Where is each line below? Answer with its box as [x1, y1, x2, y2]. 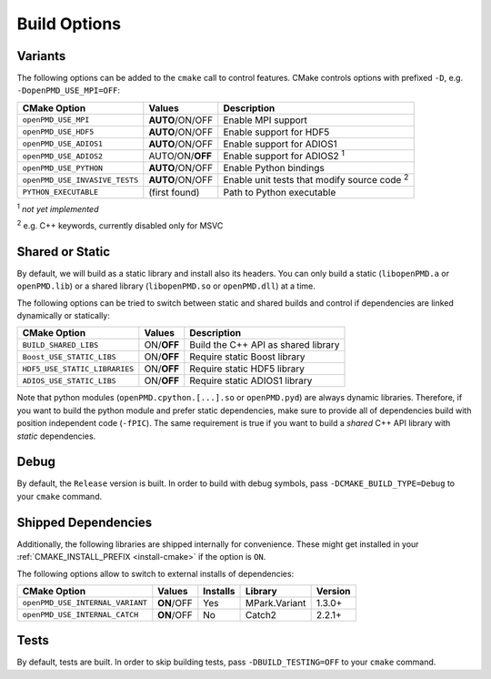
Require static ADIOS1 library [189, 374, 313, 387]
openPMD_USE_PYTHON [22, 163, 104, 173]
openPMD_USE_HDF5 [22, 127, 95, 137]
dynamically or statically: [16, 309, 111, 320]
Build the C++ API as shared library [189, 339, 340, 351]
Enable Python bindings [223, 162, 325, 175]
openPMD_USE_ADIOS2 [22, 151, 104, 161]
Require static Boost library [189, 350, 306, 363]
